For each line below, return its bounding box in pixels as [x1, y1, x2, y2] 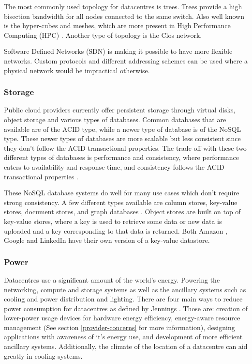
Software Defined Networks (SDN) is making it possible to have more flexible [4, 46, 233, 56]
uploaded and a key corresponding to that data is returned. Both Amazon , [4, 225, 227, 236]
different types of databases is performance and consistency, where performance [4, 152, 239, 162]
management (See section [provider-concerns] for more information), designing [4, 322, 235, 332]
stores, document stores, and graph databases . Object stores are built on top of [4, 206, 241, 217]
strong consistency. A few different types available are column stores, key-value [4, 197, 237, 207]
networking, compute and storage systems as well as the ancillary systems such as [4, 284, 246, 294]
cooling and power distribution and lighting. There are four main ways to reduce [4, 294, 243, 304]
